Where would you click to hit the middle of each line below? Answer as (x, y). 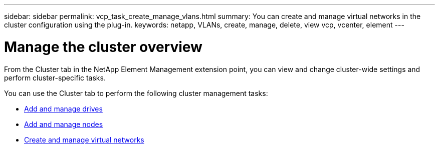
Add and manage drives (63, 108)
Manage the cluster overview (103, 47)
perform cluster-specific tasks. (55, 77)
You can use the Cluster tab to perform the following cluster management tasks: (136, 93)
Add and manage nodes (64, 124)
